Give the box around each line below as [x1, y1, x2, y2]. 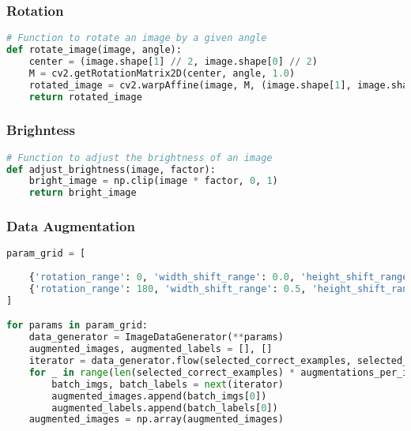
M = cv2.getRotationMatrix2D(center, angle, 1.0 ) [28, 67, 296, 79]
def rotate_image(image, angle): [6, 44, 182, 56]
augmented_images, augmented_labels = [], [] [28, 343, 273, 355]
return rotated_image [28, 91, 142, 103]
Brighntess [6, 120, 75, 140]
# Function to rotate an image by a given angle [6, 32, 267, 44]
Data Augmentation [6, 216, 135, 236]
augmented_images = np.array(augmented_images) [28, 414, 284, 425]
